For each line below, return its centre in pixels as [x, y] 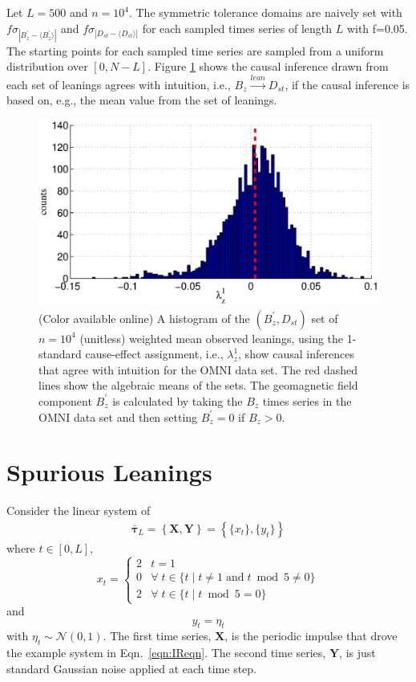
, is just [357, 653]
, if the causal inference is [347, 84]
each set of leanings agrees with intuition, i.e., [119, 84]
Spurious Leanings [109, 472]
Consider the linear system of [79, 510]
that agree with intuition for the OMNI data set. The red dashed [198, 369]
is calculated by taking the [178, 400]
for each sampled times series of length [237, 28]
